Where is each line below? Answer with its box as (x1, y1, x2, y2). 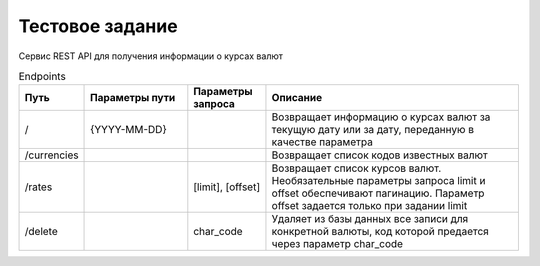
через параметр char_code (271, 237, 404, 251)
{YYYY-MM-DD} (90, 123, 167, 137)
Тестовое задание (18, 15, 179, 37)
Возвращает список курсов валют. (271, 161, 442, 175)
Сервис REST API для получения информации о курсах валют (18, 50, 284, 62)
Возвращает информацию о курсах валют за (271, 110, 491, 124)
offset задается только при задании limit (271, 199, 468, 213)
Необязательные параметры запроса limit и (271, 174, 486, 188)
